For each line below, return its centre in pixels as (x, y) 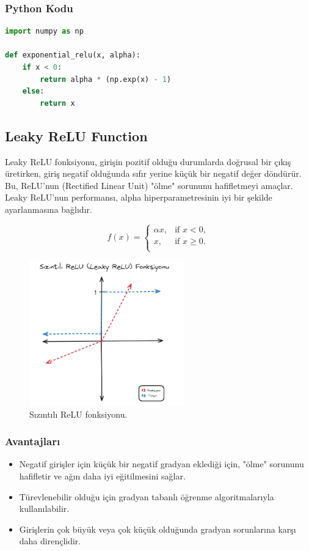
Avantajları (33, 441)
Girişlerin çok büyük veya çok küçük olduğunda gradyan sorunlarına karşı (158, 529)
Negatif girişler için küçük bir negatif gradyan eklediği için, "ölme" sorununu (162, 464)
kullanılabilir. (44, 508)
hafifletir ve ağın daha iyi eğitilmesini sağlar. (102, 476)
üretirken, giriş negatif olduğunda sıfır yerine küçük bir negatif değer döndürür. (153, 173)
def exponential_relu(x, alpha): (73, 55)
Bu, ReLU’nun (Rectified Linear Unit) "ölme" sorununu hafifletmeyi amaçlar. (149, 185)
